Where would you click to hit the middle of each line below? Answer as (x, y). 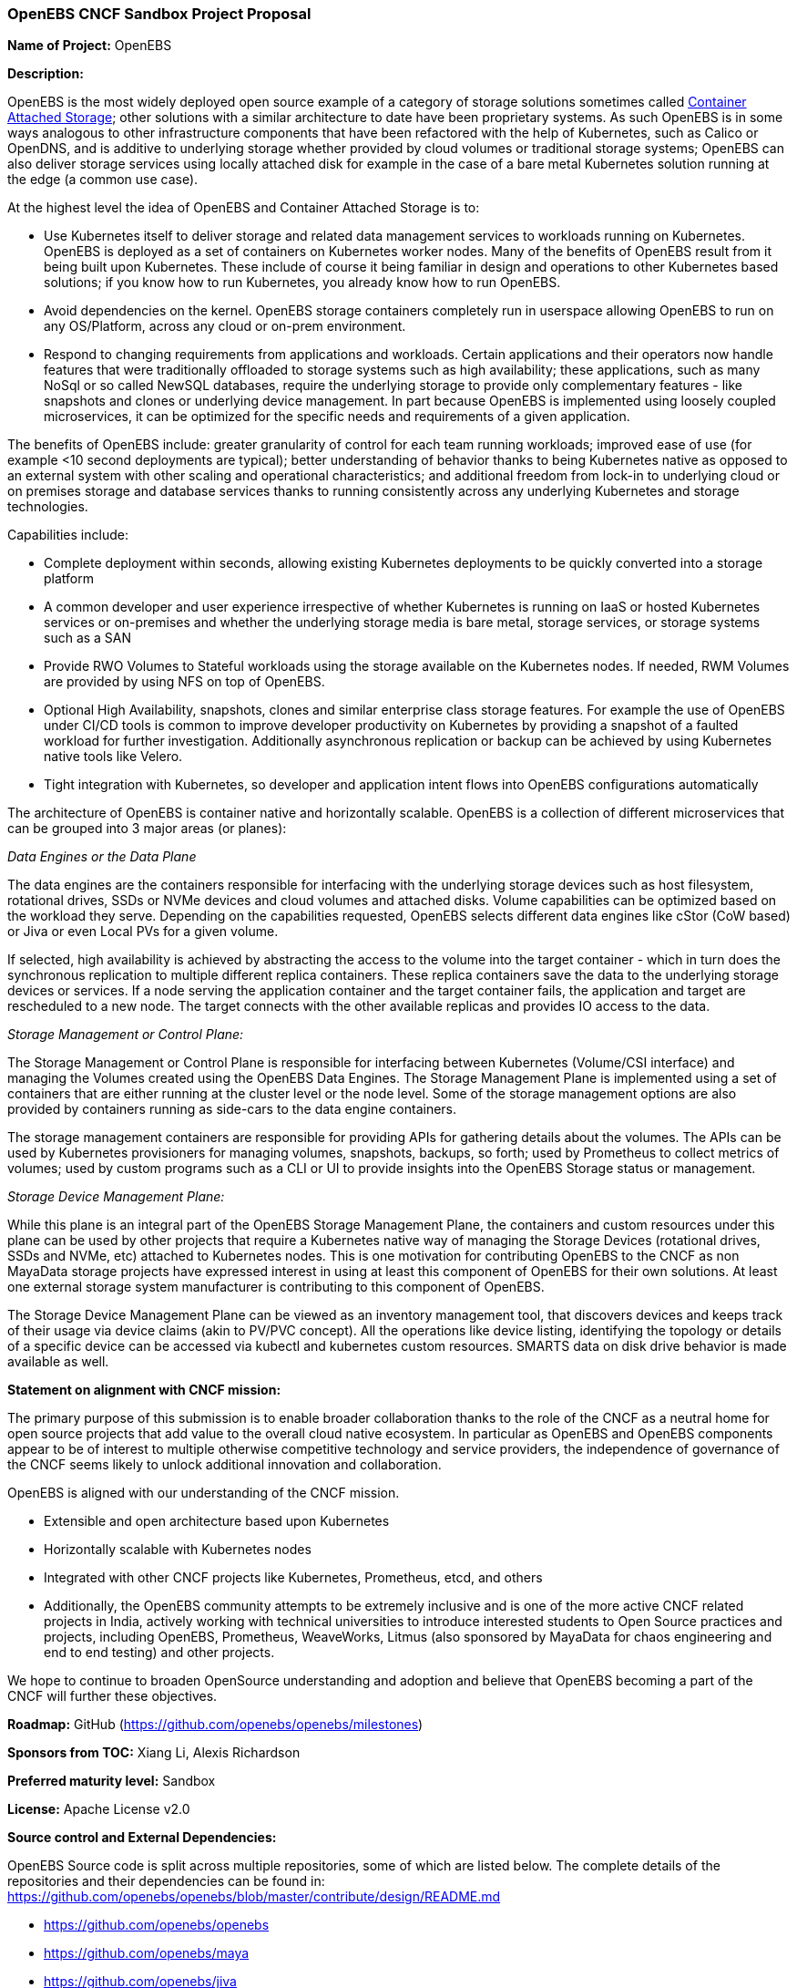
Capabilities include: (68, 535)
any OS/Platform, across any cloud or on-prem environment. (225, 326)
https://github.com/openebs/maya (147, 1953)
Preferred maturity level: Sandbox (112, 1781)
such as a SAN (88, 638)
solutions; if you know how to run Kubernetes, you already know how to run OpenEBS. (302, 283)
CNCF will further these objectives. (112, 1696)
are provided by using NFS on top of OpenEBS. (184, 682)
